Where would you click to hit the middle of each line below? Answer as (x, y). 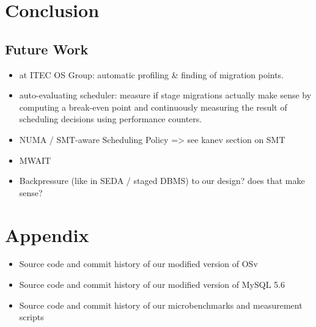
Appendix (47, 234)
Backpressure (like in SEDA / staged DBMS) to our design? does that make (162, 181)
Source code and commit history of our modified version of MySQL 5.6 (152, 285)
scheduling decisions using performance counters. (111, 119)
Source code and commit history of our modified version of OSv (138, 264)
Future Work (47, 49)
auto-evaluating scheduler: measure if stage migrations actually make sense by (165, 95)
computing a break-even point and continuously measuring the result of (153, 107)
